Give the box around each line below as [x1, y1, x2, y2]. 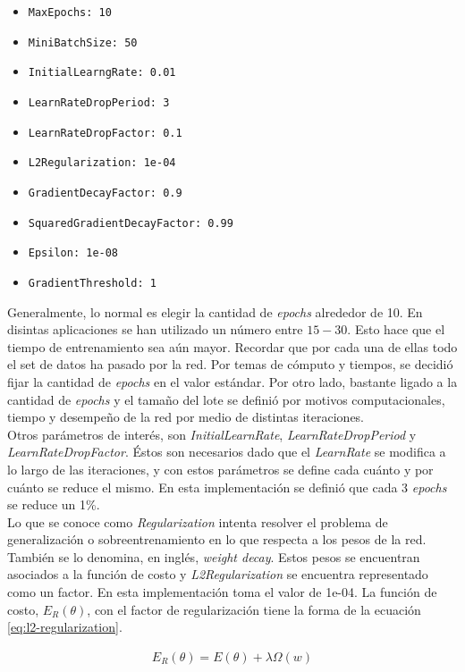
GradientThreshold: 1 [28, 276, 156, 290]
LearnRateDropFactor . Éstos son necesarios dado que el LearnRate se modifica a [7, 442, 446, 461]
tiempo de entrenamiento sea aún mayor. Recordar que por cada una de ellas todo [7, 337, 458, 356]
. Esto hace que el [347, 320, 445, 339]
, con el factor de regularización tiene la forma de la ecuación [87, 600, 421, 618]
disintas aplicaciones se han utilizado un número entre [7, 320, 303, 339]
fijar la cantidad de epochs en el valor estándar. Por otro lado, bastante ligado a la [7, 372, 458, 391]
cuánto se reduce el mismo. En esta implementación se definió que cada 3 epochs [7, 477, 447, 496]
